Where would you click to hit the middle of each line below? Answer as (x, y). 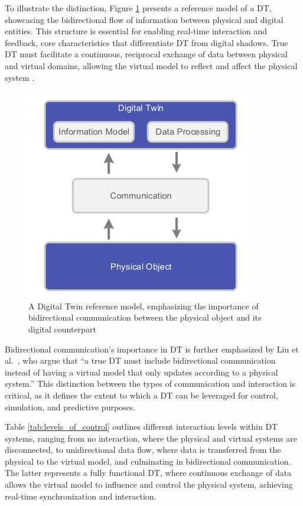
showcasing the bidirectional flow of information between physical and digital (144, 19)
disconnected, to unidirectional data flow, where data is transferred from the (143, 450)
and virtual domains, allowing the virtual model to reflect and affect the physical (151, 65)
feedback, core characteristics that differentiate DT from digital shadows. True (146, 42)
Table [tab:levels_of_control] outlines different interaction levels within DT (141, 427)
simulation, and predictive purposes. (70, 407)
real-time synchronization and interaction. (81, 496)
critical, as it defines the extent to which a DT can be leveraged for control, (141, 395)
